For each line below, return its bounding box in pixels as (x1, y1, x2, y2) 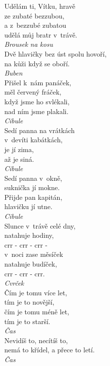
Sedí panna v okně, (4, 173, 63, 183)
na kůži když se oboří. (4, 58, 70, 68)
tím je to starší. (4, 316, 50, 326)
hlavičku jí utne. (4, 201, 53, 212)
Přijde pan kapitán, (4, 192, 63, 202)
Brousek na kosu (4, 39, 53, 49)
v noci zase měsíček (4, 249, 63, 259)
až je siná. (4, 154, 34, 164)
